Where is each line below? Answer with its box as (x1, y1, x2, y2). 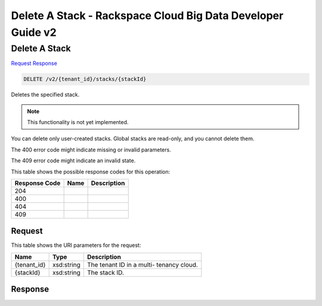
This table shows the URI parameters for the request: (11, 242, 141, 249)
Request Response (11, 60, 58, 67)
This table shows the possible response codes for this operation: (11, 168, 171, 175)
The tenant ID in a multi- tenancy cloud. (86, 260, 198, 268)
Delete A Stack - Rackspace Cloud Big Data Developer (11, 9, 284, 22)
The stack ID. (86, 268, 125, 277)
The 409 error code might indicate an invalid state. (11, 157, 136, 164)
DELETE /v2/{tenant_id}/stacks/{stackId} (23, 76, 147, 83)
